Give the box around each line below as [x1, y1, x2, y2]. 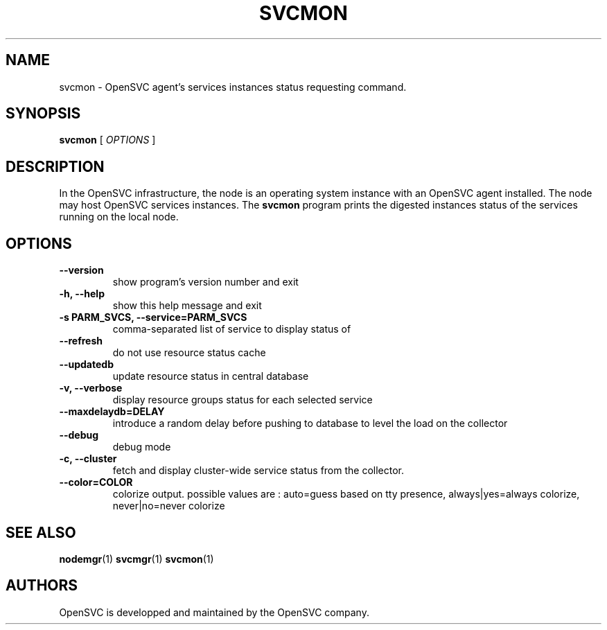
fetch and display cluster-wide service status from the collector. [112, 464, 405, 477]
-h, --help [59, 288, 105, 300]
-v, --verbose [59, 382, 123, 394]
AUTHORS [6, 577, 78, 595]
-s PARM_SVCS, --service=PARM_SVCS [59, 311, 247, 324]
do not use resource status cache [112, 347, 266, 359]
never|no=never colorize [112, 500, 225, 512]
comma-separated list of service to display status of [112, 323, 351, 335]
